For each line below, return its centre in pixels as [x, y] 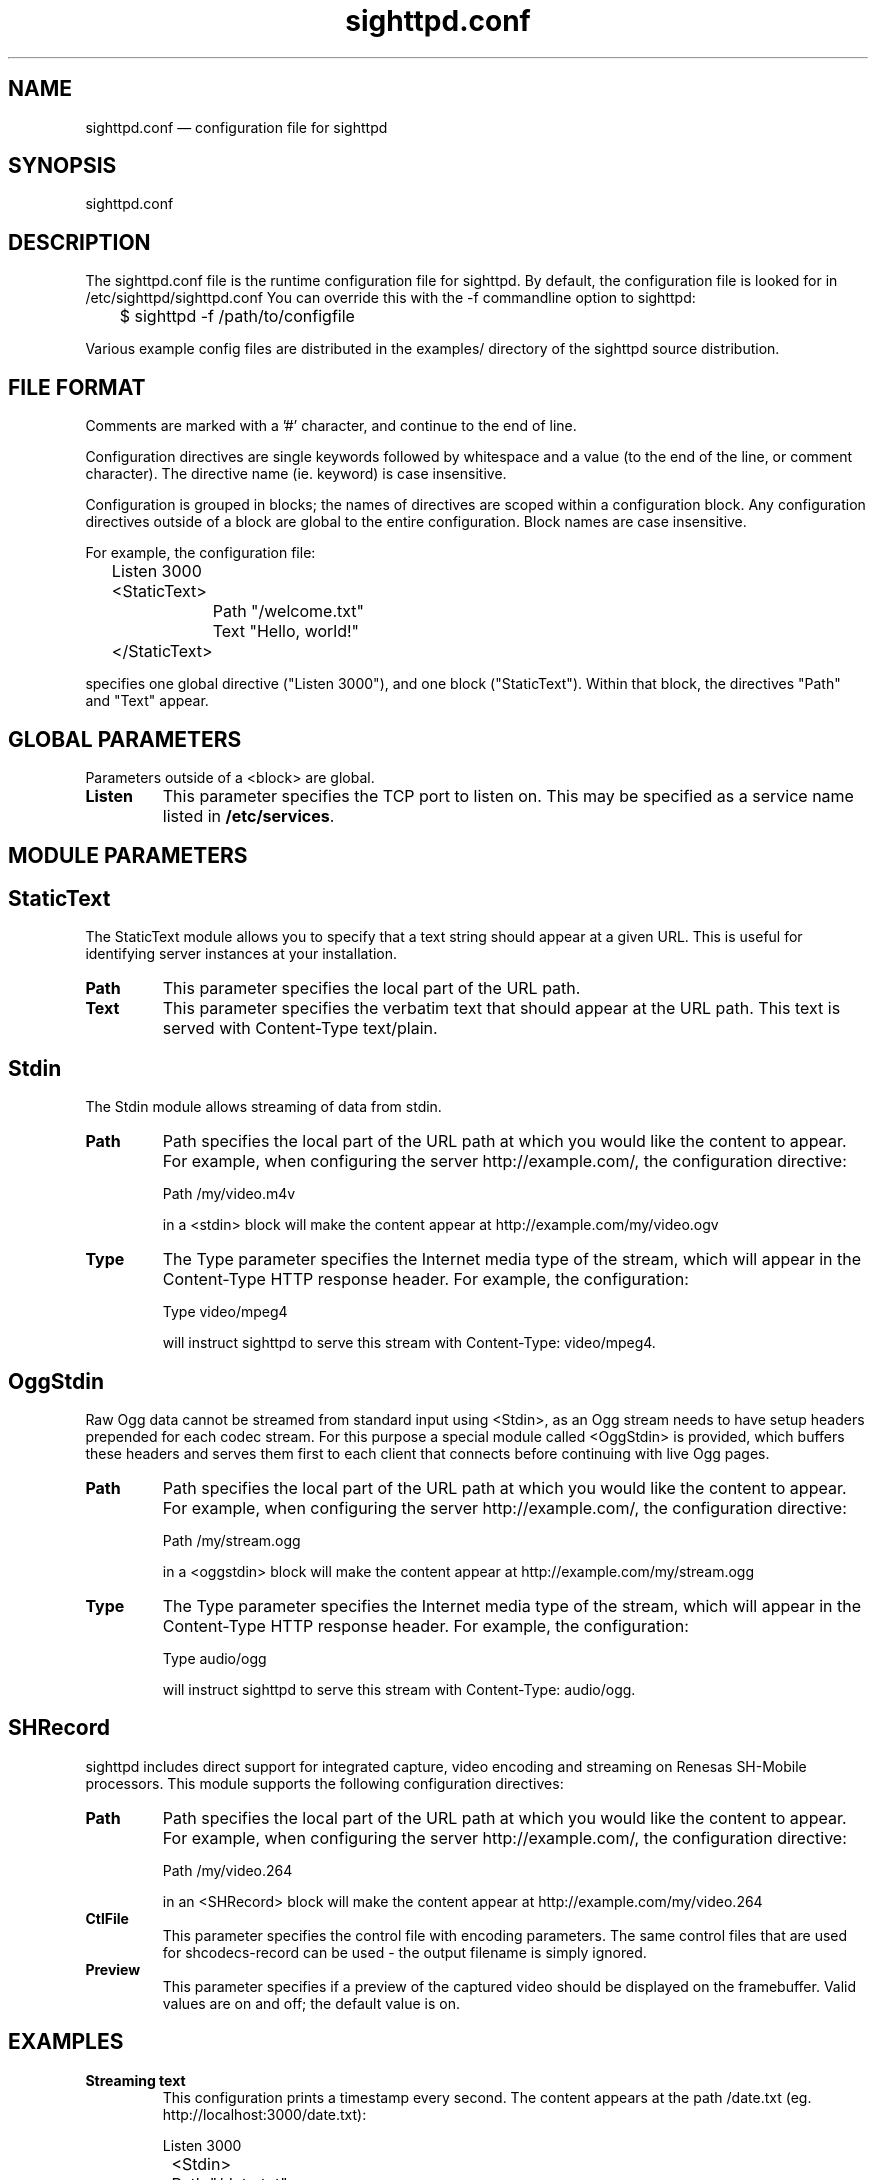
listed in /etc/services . [248, 815]
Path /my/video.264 [227, 1870]
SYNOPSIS [62, 166]
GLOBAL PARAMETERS [125, 739]
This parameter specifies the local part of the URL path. [371, 988]
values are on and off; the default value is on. [311, 2003]
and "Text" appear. [147, 701]
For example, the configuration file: [200, 553]
